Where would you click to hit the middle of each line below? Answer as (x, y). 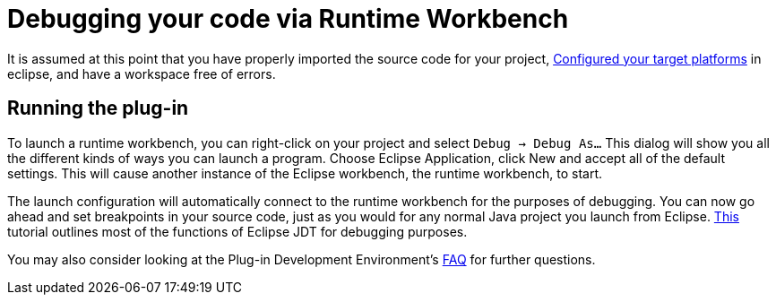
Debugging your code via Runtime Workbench (288, 19)
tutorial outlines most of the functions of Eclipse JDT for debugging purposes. (237, 231)
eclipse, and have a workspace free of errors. (142, 73)
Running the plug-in (98, 108)
